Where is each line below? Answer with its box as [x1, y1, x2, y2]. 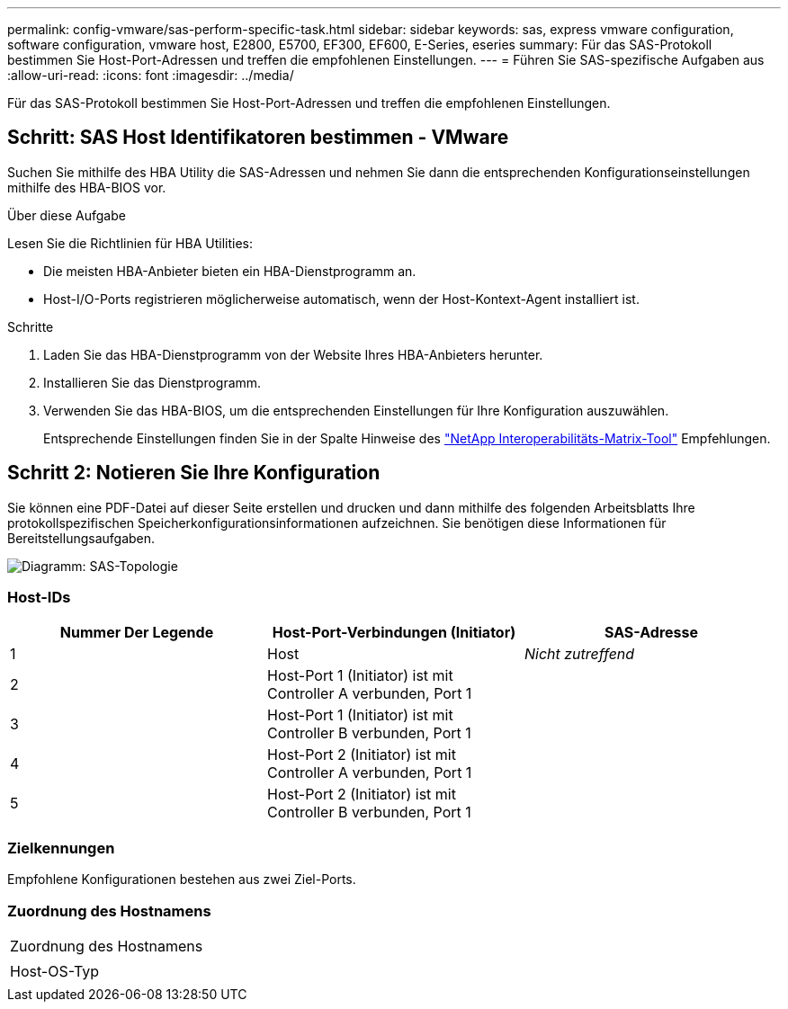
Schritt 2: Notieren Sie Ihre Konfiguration [7, 461, 381, 485]
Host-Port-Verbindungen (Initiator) [272, 623, 516, 642]
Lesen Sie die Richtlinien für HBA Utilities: [7, 235, 253, 251]
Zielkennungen [7, 838, 115, 857]
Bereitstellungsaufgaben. [7, 530, 156, 546]
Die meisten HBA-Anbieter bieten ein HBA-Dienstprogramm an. [43, 263, 416, 279]
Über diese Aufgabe [7, 207, 126, 223]
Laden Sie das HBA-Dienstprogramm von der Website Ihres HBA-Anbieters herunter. [43, 346, 543, 362]
